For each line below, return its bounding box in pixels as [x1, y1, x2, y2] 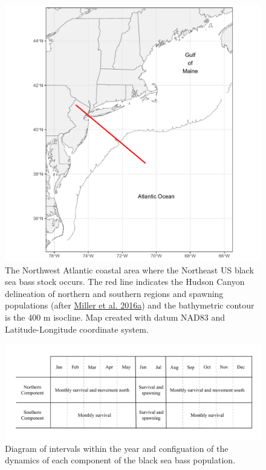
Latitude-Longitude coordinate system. [5, 322, 149, 335]
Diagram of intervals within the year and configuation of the [5, 442, 229, 454]
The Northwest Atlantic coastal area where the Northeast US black [5, 263, 254, 276]
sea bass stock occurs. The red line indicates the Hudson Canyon [5, 275, 245, 288]
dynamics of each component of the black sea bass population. [5, 454, 236, 466]
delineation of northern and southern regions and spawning [5, 287, 224, 299]
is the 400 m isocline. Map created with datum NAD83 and [5, 310, 225, 323]
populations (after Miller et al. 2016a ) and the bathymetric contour [5, 299, 255, 312]
